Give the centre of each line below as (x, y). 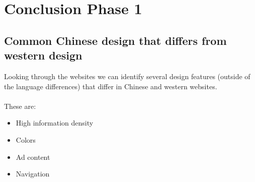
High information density (55, 123)
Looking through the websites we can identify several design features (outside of (127, 76)
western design (43, 55)
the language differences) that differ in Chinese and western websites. (111, 86)
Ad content (33, 157)
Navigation (33, 174)
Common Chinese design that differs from (115, 40)
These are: (20, 106)
